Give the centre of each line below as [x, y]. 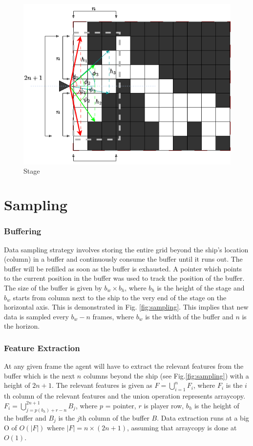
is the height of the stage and [201, 287]
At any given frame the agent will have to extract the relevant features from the [124, 366]
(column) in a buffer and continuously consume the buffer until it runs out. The [123, 259]
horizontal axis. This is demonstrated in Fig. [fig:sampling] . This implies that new [126, 307]
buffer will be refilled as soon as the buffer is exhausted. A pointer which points [123, 268]
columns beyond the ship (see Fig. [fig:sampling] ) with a [166, 375]
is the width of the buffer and [189, 316]
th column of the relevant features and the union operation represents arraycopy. [125, 396]
